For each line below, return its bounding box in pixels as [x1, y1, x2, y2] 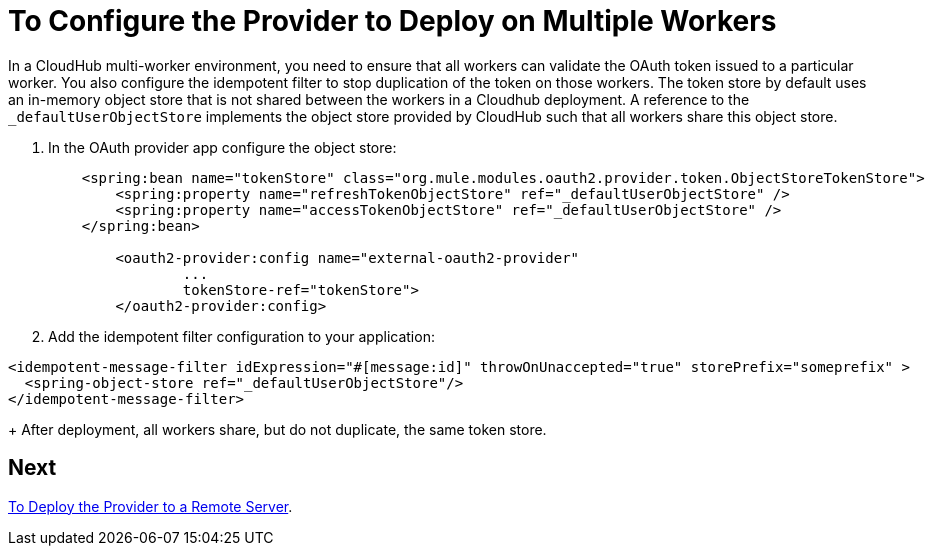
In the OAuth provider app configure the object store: [48, 138, 397, 156]
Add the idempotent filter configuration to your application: [48, 327, 435, 345]
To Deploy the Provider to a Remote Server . [8, 497, 293, 515]
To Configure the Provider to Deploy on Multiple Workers [8, 4, 777, 38]
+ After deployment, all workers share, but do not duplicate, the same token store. [8, 420, 547, 438]
